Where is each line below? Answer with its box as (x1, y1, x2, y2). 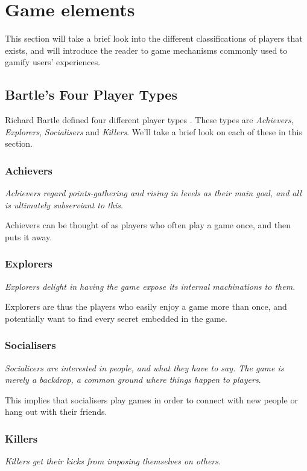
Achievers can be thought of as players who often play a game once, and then (5, 219, 291, 231)
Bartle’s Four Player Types (5, 85, 177, 104)
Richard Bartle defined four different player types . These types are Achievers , (5, 114, 294, 126)
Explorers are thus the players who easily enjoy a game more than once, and (5, 300, 287, 313)
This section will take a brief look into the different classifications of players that (5, 32, 303, 45)
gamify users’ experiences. (5, 56, 101, 68)
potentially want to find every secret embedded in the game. (5, 312, 227, 324)
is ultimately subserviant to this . (5, 198, 123, 211)
